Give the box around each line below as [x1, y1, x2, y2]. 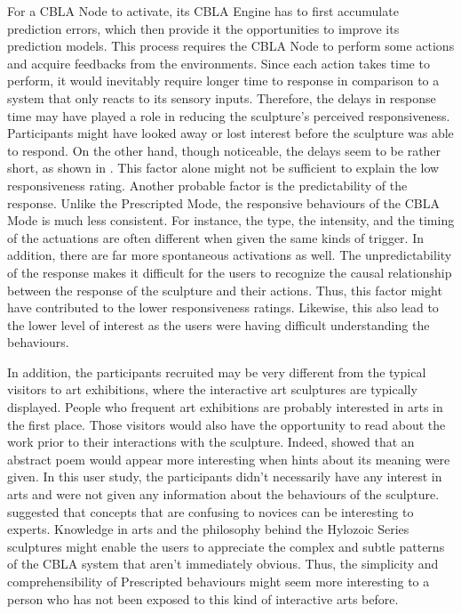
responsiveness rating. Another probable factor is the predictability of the [7, 175, 408, 194]
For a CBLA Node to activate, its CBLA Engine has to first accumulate [7, 2, 399, 20]
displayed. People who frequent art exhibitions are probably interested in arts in [7, 398, 443, 416]
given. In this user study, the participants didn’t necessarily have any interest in [7, 467, 442, 486]
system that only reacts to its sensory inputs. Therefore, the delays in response [7, 88, 436, 107]
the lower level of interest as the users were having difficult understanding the [7, 315, 430, 334]
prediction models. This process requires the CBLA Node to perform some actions [7, 36, 455, 55]
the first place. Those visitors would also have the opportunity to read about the [7, 415, 446, 433]
